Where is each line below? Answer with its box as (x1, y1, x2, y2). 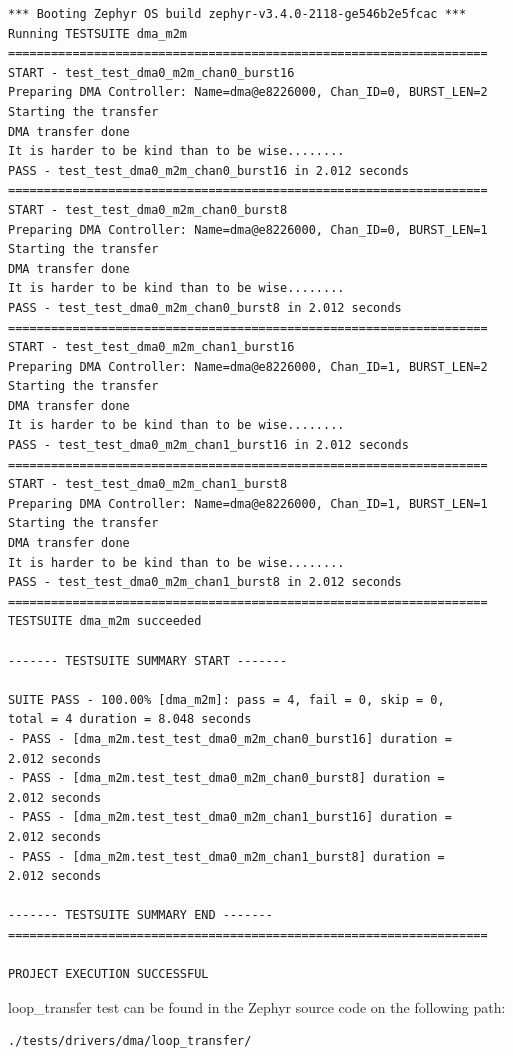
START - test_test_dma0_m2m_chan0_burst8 (8, 202, 288, 217)
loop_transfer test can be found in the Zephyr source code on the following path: (8, 996, 506, 1017)
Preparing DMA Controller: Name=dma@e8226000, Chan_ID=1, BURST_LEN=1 (8, 496, 488, 511)
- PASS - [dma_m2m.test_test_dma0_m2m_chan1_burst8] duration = (8, 849, 445, 864)
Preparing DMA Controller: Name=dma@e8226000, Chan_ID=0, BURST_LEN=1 (8, 222, 488, 237)
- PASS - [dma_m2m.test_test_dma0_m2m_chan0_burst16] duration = (8, 731, 452, 746)
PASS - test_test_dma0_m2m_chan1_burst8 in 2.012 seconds (8, 575, 402, 590)
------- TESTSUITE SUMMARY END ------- (8, 908, 273, 923)
